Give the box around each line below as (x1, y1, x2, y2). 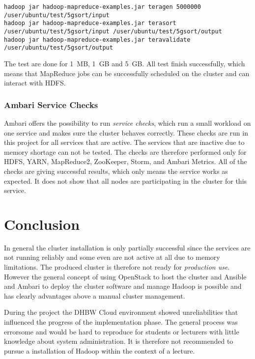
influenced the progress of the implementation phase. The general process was (4, 316, 238, 327)
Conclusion (4, 214, 80, 234)
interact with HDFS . (4, 78, 66, 88)
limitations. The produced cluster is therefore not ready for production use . (4, 262, 230, 272)
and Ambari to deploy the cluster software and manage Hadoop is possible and (4, 281, 242, 291)
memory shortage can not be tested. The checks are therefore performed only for (4, 146, 247, 157)
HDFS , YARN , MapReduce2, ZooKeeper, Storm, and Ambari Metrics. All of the (4, 156, 247, 166)
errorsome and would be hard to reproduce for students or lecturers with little (4, 326, 239, 336)
